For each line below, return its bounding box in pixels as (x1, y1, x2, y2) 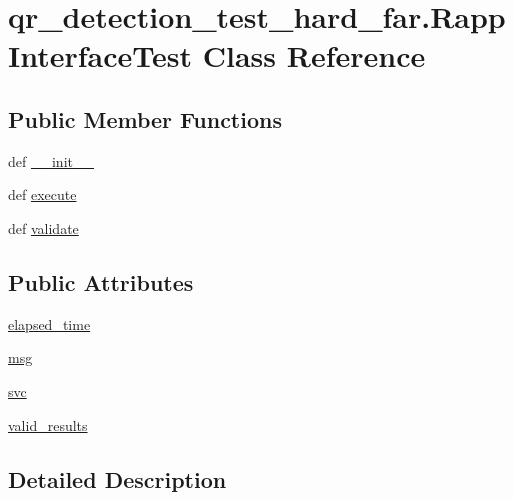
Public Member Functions (8, 103, 282, 134)
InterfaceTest (8, 35, 192, 76)
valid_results (8, 414, 88, 435)
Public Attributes (8, 266, 194, 297)
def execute (8, 184, 77, 205)
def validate (8, 217, 79, 238)
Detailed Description (8, 463, 227, 494)
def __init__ (8, 150, 94, 171)
